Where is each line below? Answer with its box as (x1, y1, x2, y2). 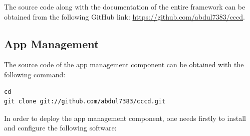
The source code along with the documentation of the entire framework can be (4, 2, 245, 12)
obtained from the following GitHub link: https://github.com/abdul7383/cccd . (4, 11, 245, 22)
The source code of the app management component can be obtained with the (4, 59, 244, 70)
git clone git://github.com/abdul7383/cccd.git (4, 98, 166, 105)
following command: (4, 69, 66, 79)
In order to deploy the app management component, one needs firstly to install (4, 112, 246, 123)
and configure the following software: (4, 122, 117, 133)
